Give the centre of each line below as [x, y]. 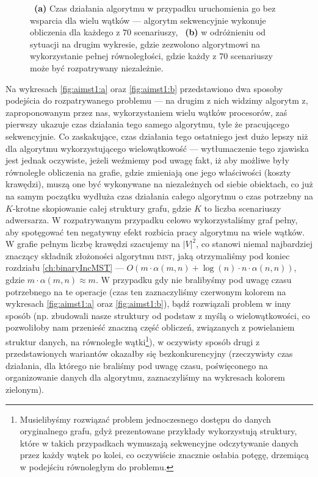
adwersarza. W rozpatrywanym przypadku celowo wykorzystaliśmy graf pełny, [152, 220]
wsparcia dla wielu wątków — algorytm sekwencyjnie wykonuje [148, 20]
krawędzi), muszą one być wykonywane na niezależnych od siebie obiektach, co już [159, 184]
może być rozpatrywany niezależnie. [97, 67]
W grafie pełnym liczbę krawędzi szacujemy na [93, 244]
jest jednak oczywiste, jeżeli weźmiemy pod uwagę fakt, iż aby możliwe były [147, 160]
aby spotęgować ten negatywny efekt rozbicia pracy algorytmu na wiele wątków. [155, 231]
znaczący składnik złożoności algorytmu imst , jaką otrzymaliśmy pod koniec [148, 255]
